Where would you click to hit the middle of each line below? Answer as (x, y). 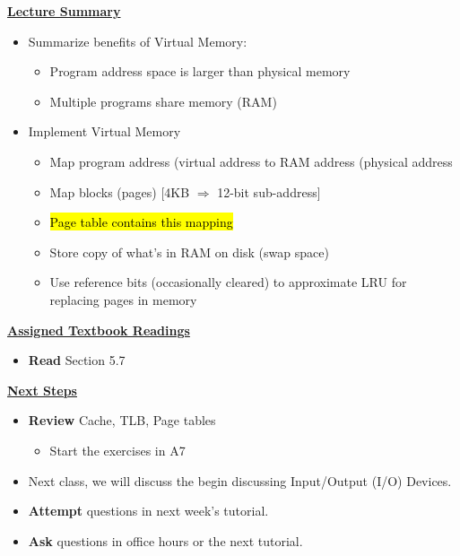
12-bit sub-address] (269, 191)
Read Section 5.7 (77, 360)
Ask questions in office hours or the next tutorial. (165, 540)
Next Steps (42, 390)
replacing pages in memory (123, 299)
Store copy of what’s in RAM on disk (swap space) (189, 252)
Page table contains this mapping (141, 222)
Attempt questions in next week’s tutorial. (148, 511)
